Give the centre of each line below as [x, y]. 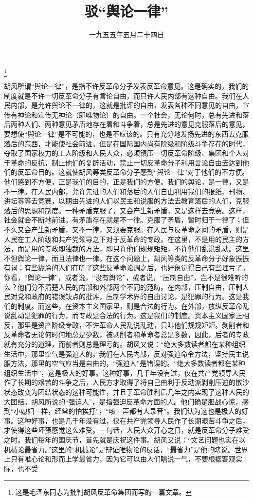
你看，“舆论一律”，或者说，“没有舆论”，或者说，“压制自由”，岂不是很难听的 [126, 277]
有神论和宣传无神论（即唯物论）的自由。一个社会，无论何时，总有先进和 [126, 114]
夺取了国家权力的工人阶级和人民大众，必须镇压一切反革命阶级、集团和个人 [123, 153]
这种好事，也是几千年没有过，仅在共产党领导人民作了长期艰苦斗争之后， [133, 420]
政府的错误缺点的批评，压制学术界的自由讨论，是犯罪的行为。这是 [136, 296]
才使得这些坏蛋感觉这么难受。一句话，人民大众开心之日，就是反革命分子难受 [126, 430]
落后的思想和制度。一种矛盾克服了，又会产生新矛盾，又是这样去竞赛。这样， [126, 210]
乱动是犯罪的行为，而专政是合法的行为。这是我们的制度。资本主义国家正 [126, 315]
